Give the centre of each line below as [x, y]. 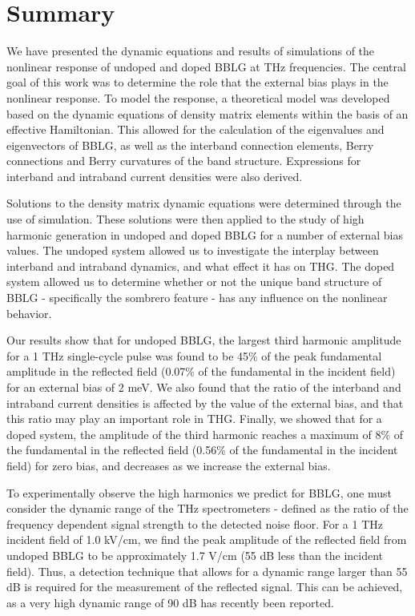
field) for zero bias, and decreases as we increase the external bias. [169, 465]
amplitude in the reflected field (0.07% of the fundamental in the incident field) [201, 371]
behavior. [29, 313]
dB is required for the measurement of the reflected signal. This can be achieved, [205, 587]
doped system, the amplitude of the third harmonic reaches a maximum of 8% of [205, 434]
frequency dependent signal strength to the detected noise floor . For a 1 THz [195, 523]
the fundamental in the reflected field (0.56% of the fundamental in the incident [202, 450]
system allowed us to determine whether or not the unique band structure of [194, 282]
